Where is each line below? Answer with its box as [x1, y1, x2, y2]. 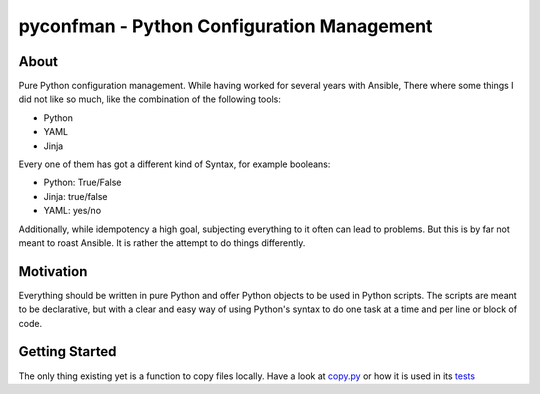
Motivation [18, 263, 88, 280]
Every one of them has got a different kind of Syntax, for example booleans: [18, 158, 331, 170]
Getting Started [18, 343, 117, 360]
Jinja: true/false [43, 190, 108, 202]
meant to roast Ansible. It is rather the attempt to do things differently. [18, 236, 306, 249]
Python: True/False [43, 176, 122, 189]
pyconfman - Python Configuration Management [18, 15, 433, 37]
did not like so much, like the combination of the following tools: [18, 93, 282, 105]
